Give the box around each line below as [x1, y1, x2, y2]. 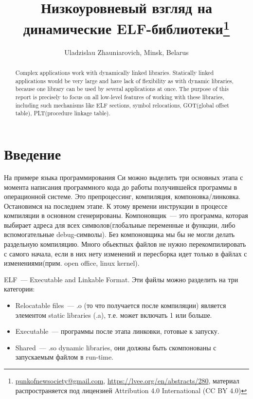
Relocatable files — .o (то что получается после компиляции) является [15, 300, 226, 310]
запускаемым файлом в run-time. [15, 352, 113, 362]
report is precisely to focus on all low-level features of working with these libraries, [15, 93, 224, 101]
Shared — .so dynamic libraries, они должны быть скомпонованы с [15, 342, 217, 352]
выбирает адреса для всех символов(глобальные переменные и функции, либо [4, 219, 235, 230]
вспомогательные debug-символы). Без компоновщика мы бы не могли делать [4, 229, 235, 239]
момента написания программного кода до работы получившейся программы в [4, 181, 237, 192]
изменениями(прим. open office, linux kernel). [4, 258, 140, 268]
